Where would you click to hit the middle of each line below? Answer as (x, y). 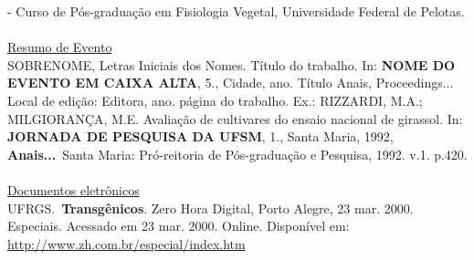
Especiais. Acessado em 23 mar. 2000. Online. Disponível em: (179, 226)
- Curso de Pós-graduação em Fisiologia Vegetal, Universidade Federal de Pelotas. (236, 11)
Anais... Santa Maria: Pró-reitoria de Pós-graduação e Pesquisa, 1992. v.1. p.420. (237, 154)
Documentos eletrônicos (74, 189)
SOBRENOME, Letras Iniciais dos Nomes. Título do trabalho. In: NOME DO (232, 64)
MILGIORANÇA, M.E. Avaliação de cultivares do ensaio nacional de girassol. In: (235, 118)
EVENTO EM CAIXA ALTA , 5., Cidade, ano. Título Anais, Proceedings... (231, 83)
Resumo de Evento (60, 47)
